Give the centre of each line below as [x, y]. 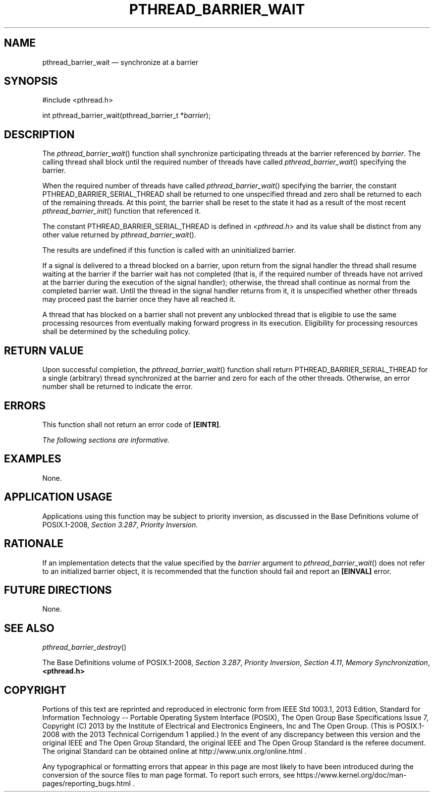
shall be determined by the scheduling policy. [116, 332]
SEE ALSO [29, 628]
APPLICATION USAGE [58, 497]
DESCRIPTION [39, 134]
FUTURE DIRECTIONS [58, 590]
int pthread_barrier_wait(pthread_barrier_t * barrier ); [127, 115]
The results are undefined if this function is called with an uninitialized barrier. [169, 250]
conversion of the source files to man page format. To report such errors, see [168, 775]
